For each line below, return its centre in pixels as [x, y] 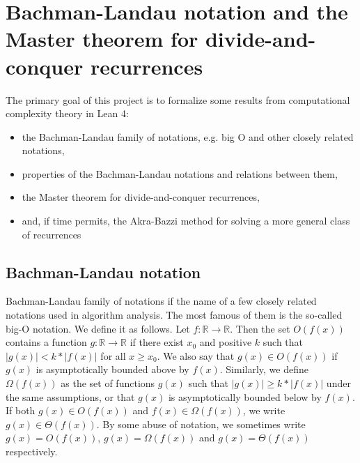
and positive [226, 342]
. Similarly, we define [264, 369]
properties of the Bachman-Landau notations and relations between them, [180, 173]
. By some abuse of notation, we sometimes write [201, 424]
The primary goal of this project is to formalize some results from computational [178, 99]
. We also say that [196, 355]
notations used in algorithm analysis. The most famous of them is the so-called [174, 315]
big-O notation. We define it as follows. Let [98, 328]
